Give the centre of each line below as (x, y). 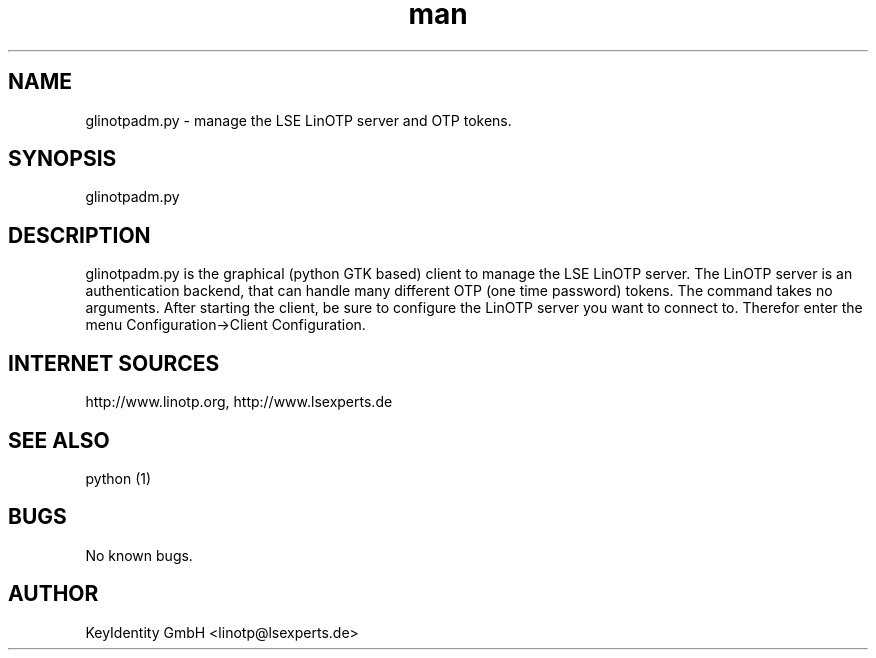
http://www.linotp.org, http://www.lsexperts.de (239, 402)
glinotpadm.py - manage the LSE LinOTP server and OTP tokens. (298, 120)
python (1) (118, 478)
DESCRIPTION (79, 235)
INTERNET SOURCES (114, 363)
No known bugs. (139, 555)
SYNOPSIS (62, 159)
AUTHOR (53, 594)
